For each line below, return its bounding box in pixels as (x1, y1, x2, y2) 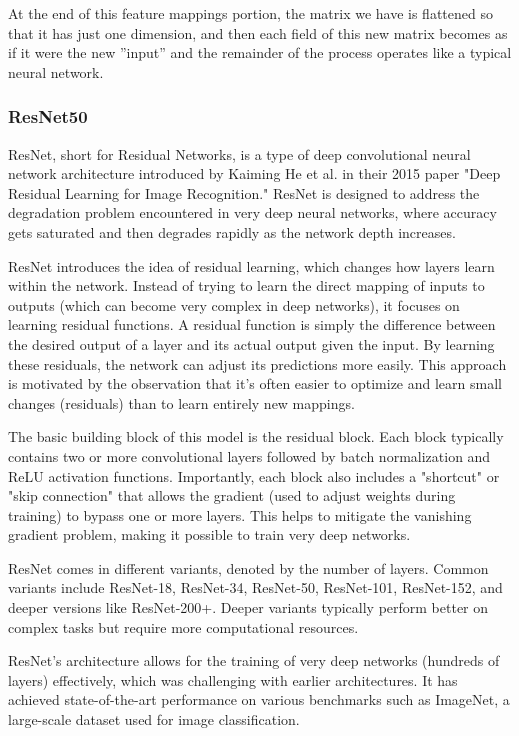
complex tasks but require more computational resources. (8, 616, 359, 637)
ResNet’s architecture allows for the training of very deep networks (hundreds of (8, 650, 500, 671)
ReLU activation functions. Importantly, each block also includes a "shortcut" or (8, 465, 500, 486)
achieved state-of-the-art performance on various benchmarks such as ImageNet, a (8, 689, 510, 710)
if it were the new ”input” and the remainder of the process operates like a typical (8, 42, 512, 63)
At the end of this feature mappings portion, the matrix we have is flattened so (8, 3, 493, 23)
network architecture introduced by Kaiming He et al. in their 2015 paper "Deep (8, 163, 501, 184)
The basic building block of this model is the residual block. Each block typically (8, 426, 504, 447)
